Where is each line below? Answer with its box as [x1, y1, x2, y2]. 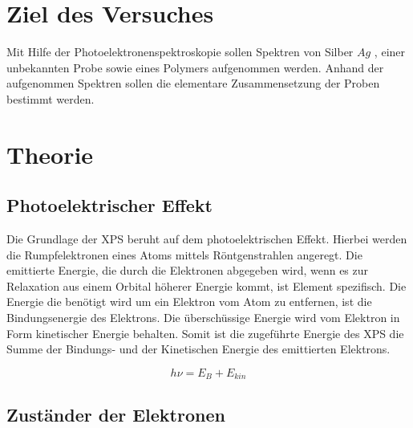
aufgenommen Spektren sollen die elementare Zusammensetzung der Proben [6, 75, 380, 92]
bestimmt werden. [6, 90, 95, 107]
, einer [374, 43, 406, 60]
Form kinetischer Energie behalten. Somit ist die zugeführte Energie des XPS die [6, 324, 404, 341]
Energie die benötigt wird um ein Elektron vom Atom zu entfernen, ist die [6, 293, 372, 310]
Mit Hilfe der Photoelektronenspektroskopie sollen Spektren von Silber [6, 43, 354, 60]
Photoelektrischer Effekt [6, 193, 213, 218]
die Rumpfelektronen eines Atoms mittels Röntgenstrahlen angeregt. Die [6, 246, 362, 263]
